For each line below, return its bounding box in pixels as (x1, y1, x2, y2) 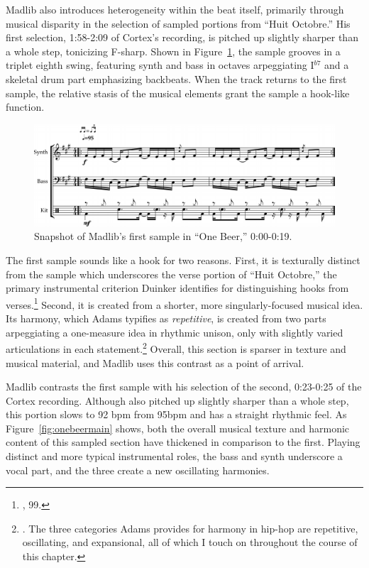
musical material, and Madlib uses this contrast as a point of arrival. (6, 355, 304, 370)
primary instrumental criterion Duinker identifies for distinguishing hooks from (6, 280, 349, 295)
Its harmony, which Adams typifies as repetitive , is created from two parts (6, 311, 326, 326)
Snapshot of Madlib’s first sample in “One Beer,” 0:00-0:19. (34, 229, 292, 244)
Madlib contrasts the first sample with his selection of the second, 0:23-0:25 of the (6, 379, 362, 394)
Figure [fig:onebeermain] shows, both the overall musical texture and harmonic (6, 420, 350, 435)
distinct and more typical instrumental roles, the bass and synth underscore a (6, 449, 343, 464)
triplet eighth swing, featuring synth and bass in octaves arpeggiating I (6, 58, 314, 72)
